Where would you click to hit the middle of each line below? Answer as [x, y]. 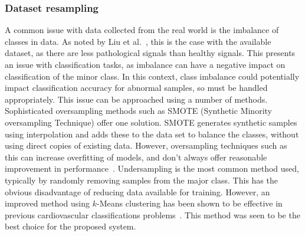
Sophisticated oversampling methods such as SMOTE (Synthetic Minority [138, 111]
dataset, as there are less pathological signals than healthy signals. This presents [150, 53]
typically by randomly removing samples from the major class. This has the [141, 180]
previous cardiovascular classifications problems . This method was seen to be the [152, 214]
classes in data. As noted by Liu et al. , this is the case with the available [138, 41]
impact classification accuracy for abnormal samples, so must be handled [136, 88]
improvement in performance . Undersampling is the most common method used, [152, 168]
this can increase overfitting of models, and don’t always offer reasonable [136, 157]
